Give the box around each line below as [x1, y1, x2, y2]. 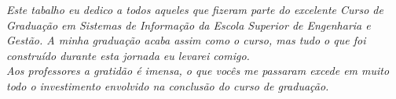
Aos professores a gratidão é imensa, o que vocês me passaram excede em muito [6, 62, 390, 79]
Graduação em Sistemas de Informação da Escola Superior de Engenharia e [6, 16, 371, 33]
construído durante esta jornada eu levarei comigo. [6, 47, 250, 63]
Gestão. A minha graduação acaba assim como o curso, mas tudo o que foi [6, 32, 366, 48]
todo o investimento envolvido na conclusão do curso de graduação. [6, 77, 329, 94]
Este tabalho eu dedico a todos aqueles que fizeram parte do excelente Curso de [6, 2, 383, 17]
